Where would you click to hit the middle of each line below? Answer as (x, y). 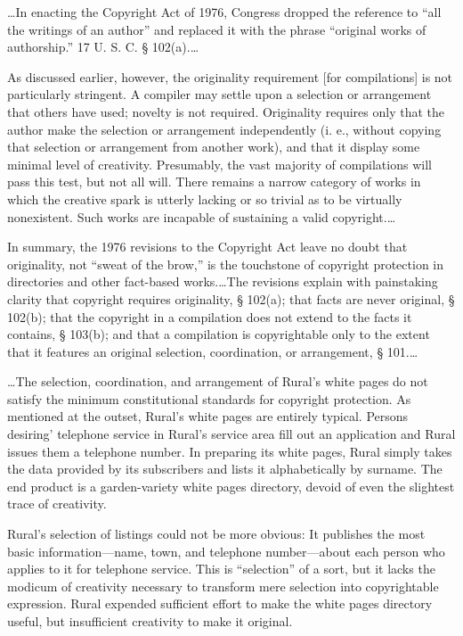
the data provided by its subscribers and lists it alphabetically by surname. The (225, 469)
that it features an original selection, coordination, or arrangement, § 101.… (213, 351)
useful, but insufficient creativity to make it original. (150, 621)
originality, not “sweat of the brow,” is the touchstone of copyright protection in (226, 264)
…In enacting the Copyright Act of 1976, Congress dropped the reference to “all (224, 12)
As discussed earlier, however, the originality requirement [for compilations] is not (230, 76)
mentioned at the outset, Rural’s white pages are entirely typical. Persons (208, 416)
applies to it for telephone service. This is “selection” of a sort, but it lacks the (221, 569)
